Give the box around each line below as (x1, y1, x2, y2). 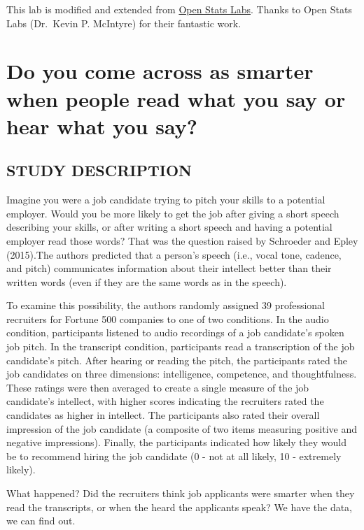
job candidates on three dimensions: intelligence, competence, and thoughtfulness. (6, 366, 357, 381)
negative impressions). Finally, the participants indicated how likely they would (6, 435, 346, 450)
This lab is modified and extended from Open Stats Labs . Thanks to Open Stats (6, 2, 352, 16)
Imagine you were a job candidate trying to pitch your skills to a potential (6, 192, 325, 207)
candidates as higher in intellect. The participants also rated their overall (6, 408, 320, 422)
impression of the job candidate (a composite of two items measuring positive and (6, 421, 358, 436)
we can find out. (6, 513, 76, 528)
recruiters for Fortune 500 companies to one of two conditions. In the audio (6, 311, 329, 326)
